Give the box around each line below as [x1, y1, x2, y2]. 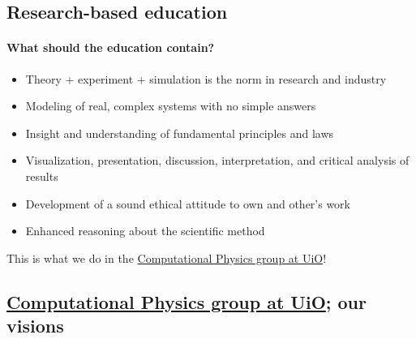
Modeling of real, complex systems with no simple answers [25, 97, 316, 114]
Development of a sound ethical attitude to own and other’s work [25, 195, 350, 212]
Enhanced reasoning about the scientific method [25, 222, 265, 239]
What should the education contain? [6, 39, 215, 56]
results [25, 167, 58, 184]
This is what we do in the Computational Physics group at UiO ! [6, 249, 327, 266]
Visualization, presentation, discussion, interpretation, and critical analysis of [25, 152, 410, 169]
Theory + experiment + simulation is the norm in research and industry [25, 70, 387, 87]
